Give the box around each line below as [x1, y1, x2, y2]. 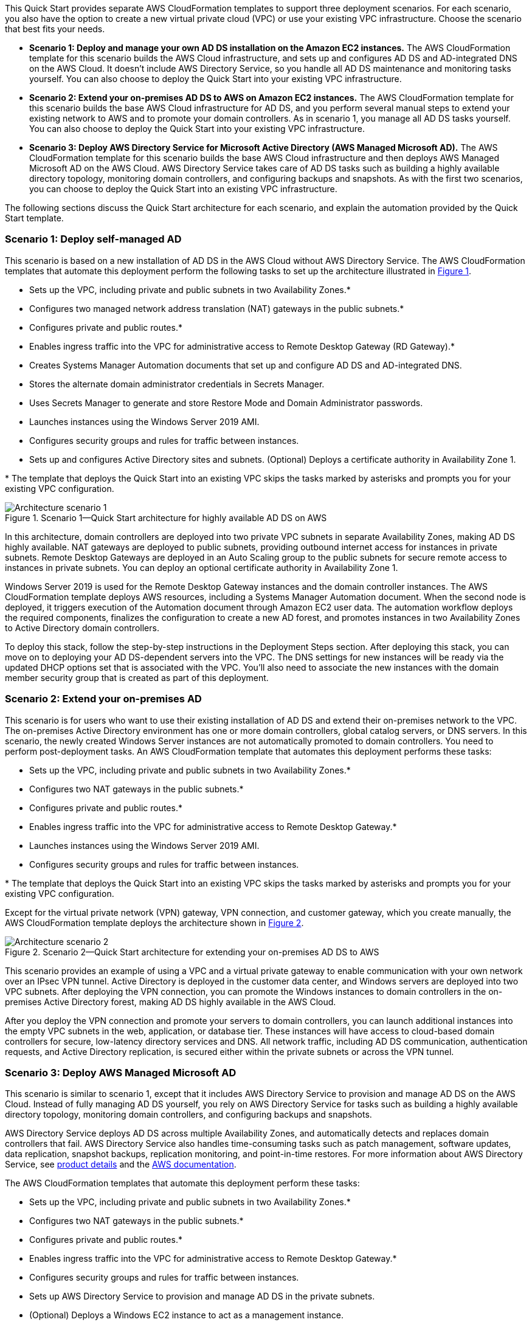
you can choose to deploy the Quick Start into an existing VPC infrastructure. [29, 184, 337, 194]
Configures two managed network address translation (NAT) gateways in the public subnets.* [29, 303, 404, 314]
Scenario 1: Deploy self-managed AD [5, 233, 182, 246]
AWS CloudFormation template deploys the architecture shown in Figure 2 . [5, 917, 304, 928]
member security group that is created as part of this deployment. [5, 672, 269, 683]
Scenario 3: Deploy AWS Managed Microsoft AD [5, 1066, 237, 1079]
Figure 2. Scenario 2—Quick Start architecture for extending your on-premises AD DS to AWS [5, 946, 379, 957]
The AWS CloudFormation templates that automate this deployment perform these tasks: [5, 1178, 360, 1189]
